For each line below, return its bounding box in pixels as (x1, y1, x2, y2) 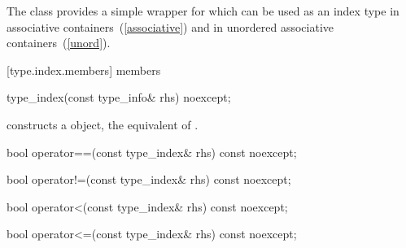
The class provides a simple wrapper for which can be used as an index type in (7, 2, 399, 19)
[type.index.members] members (7, 61, 161, 78)
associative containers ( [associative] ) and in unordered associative (7, 18, 334, 35)
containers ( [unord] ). (7, 34, 111, 51)
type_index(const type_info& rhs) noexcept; (7, 89, 231, 106)
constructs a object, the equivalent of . (7, 115, 199, 133)
